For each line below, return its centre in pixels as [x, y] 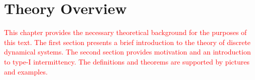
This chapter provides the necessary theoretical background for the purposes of [125, 32]
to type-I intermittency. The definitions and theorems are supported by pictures [127, 61]
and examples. [26, 71]
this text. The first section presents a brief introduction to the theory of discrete [127, 42]
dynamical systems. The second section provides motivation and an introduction [127, 52]
